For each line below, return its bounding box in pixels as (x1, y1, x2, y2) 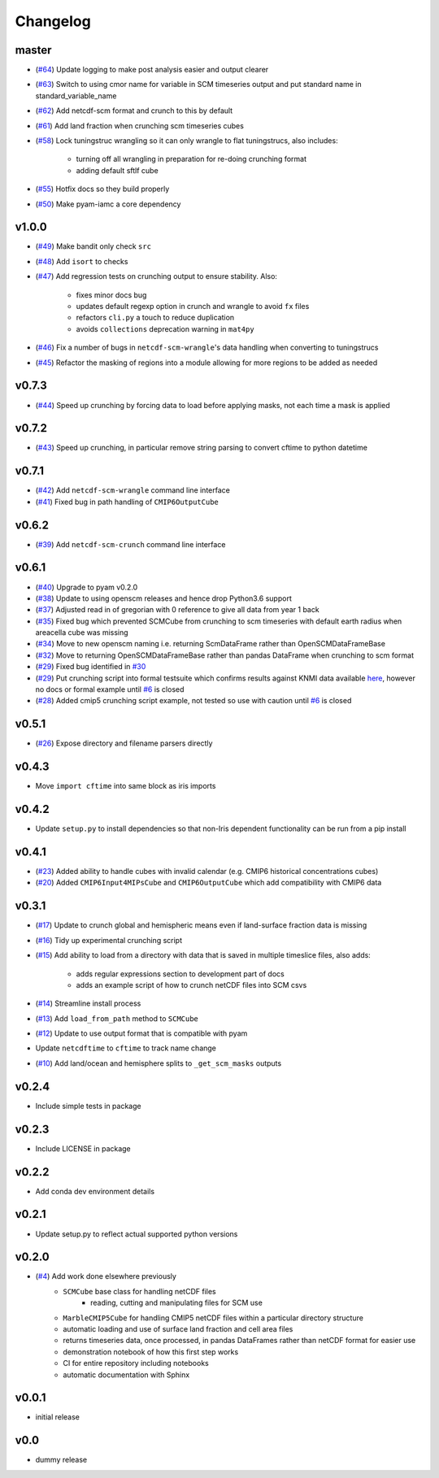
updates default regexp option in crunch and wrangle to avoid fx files (76, 302, 310, 311)
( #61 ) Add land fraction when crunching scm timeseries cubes (35, 120, 244, 130)
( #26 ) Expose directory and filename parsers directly (35, 738, 213, 748)
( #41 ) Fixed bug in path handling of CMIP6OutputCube (35, 497, 219, 506)
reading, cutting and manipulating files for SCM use (90, 1298, 263, 1308)
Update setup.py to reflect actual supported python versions (35, 1228, 238, 1239)
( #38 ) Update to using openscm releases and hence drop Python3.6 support (35, 593, 292, 603)
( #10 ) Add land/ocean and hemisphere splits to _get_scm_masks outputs (35, 1058, 282, 1068)
